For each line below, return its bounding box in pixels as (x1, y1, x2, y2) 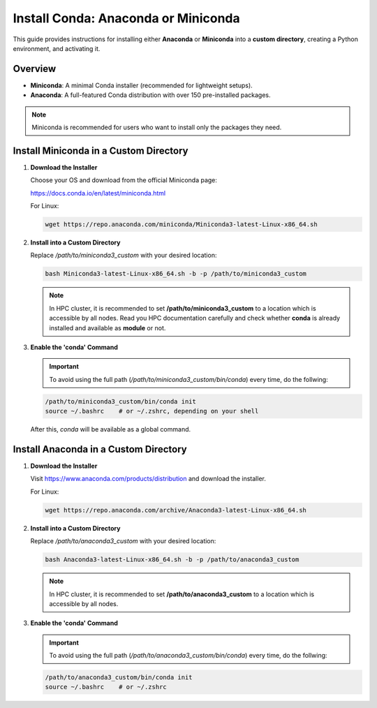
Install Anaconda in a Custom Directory (13, 443, 188, 455)
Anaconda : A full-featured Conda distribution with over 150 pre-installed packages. (30, 91, 271, 99)
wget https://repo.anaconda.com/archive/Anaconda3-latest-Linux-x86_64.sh (45, 506, 307, 514)
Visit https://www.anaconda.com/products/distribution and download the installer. (30, 475, 267, 483)
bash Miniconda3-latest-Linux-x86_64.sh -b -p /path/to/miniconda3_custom (45, 270, 307, 278)
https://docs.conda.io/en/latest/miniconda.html (30, 189, 166, 197)
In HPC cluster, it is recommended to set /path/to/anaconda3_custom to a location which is (49, 590, 314, 598)
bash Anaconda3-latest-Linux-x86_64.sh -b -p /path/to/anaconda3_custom (45, 556, 300, 563)
